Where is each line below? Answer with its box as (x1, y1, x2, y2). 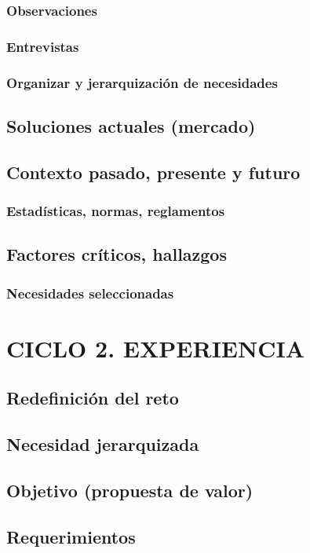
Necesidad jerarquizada (6, 432, 199, 456)
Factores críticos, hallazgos (6, 242, 227, 266)
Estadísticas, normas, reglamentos (6, 201, 225, 221)
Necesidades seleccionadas (6, 283, 174, 302)
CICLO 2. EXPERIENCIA (6, 331, 305, 364)
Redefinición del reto (6, 386, 179, 410)
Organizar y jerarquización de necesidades (6, 72, 278, 92)
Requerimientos (6, 524, 136, 548)
